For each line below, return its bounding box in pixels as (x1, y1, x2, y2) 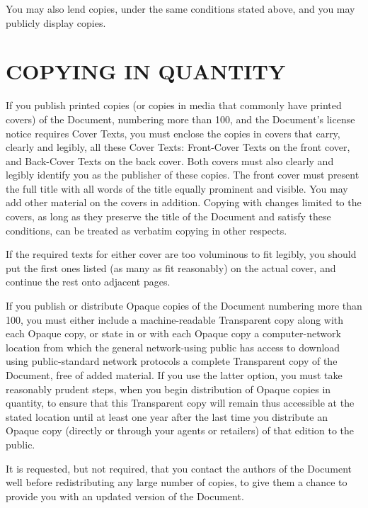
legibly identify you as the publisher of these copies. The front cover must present (6, 167, 360, 182)
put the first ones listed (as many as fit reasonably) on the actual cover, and (6, 260, 336, 275)
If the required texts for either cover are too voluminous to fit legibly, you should (6, 247, 357, 261)
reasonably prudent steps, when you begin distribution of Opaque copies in (6, 381, 331, 396)
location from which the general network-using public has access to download (6, 339, 340, 354)
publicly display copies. (6, 15, 106, 30)
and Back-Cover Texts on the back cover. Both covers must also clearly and (6, 153, 334, 168)
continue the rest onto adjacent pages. (6, 274, 171, 289)
